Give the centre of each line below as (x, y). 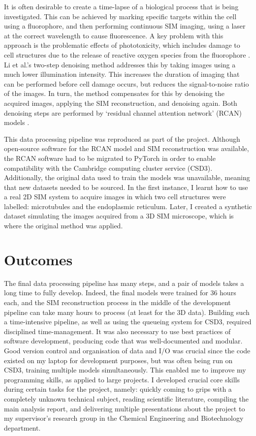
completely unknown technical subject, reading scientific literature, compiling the (126, 398)
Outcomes (38, 259)
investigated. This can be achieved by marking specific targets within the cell (120, 16)
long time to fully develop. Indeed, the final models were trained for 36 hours (120, 293)
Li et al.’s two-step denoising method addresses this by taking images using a (120, 64)
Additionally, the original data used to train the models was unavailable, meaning (127, 177)
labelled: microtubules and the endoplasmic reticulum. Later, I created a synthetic (128, 206)
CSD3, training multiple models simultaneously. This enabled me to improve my (125, 370)
